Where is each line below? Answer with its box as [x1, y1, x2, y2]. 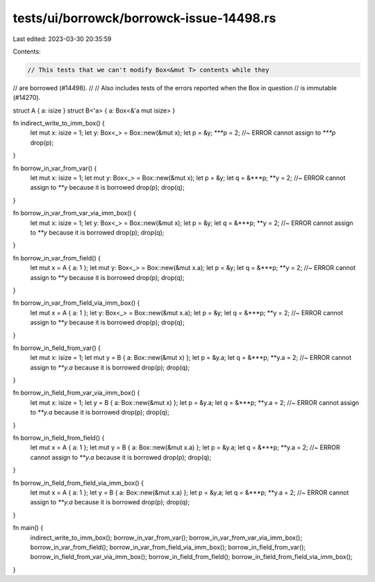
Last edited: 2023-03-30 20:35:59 [12, 35, 112, 43]
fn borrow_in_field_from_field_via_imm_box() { [12, 479, 144, 487]
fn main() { [12, 524, 44, 532]
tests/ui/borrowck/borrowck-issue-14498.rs [12, 10, 276, 26]
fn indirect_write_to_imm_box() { [12, 119, 106, 128]
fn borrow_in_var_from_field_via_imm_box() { [12, 299, 140, 307]
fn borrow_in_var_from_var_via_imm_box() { [12, 209, 137, 217]
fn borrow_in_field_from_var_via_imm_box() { [12, 389, 140, 397]
